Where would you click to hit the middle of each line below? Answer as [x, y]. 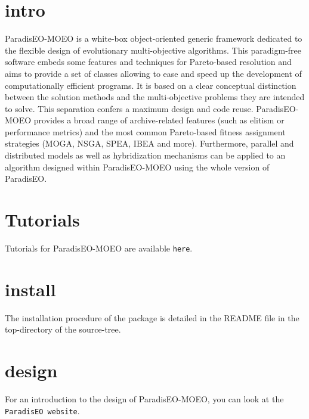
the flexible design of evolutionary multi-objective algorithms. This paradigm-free [153, 50]
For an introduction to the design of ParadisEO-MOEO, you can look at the [144, 399]
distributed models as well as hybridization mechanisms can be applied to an [145, 155]
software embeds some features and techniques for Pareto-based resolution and [148, 62]
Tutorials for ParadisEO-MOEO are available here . [99, 248]
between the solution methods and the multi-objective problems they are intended [155, 97]
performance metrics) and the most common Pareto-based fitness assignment [145, 131]
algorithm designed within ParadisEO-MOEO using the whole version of [137, 167]
